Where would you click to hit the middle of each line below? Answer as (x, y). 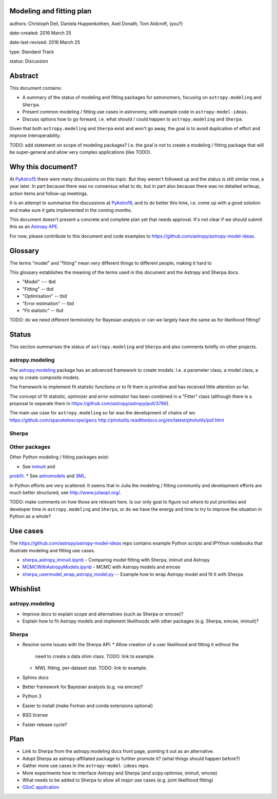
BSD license (35, 715)
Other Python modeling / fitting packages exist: (60, 457)
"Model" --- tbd (39, 282)
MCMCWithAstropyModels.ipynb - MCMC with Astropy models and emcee (101, 567)
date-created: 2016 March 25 (41, 33)
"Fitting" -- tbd (38, 289)
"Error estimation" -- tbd (48, 303)
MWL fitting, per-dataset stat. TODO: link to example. (91, 668)
